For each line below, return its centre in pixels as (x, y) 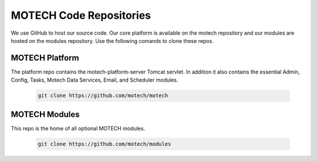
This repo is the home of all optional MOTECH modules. (78, 128)
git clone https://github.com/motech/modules (104, 144)
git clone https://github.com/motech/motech (103, 96)
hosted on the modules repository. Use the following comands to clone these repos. (112, 41)
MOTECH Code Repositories (81, 15)
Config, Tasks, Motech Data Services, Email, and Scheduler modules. (95, 80)
